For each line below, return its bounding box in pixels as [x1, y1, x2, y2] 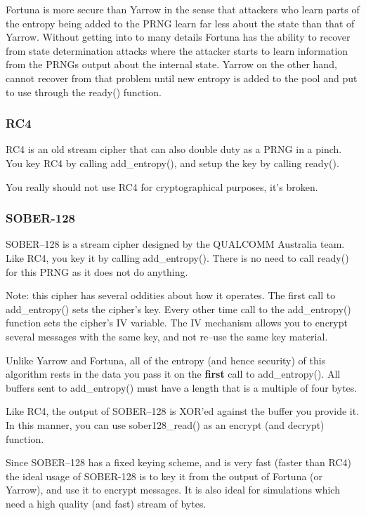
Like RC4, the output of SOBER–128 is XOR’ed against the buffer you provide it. [6, 404, 360, 418]
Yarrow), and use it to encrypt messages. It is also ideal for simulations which [6, 482, 340, 497]
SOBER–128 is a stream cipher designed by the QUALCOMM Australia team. [6, 237, 345, 251]
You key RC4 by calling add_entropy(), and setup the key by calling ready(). [6, 155, 339, 170]
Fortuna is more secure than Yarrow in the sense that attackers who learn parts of [6, 2, 360, 16]
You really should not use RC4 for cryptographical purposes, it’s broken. [6, 179, 318, 194]
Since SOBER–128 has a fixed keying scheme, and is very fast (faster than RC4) [6, 455, 351, 470]
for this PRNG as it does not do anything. [6, 264, 188, 279]
